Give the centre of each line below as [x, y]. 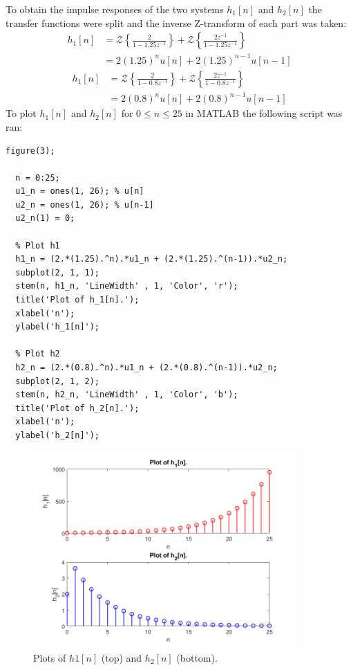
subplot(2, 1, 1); [58, 272]
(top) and [122, 657]
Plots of [50, 657]
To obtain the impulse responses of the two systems [115, 9]
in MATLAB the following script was [264, 113]
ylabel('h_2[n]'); [58, 435]
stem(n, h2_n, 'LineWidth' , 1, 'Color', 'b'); [127, 395]
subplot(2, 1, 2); [58, 381]
